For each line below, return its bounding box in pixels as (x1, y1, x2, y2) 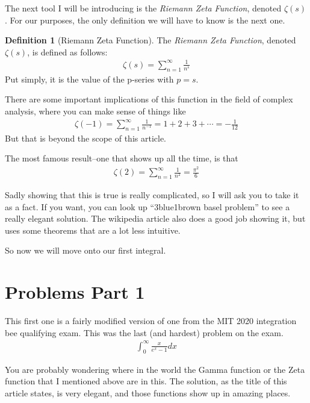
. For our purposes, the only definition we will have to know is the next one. (5, 13, 285, 26)
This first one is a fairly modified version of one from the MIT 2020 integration (5, 314, 297, 327)
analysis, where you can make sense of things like (5, 104, 186, 117)
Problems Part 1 (5, 280, 145, 304)
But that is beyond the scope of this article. (5, 131, 167, 144)
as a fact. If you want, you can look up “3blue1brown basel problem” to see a (5, 200, 290, 213)
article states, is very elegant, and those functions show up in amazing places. (5, 386, 291, 399)
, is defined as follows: (27, 45, 108, 58)
